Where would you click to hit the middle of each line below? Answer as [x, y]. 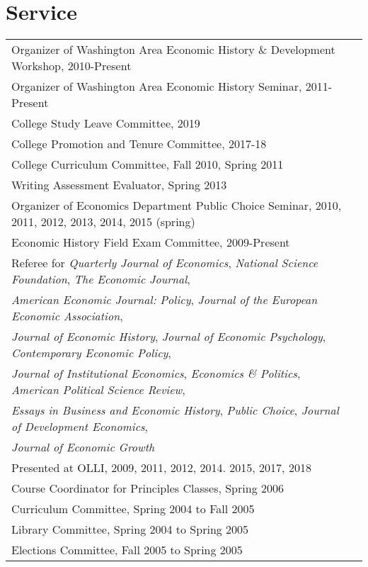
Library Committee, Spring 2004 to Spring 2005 [130, 529]
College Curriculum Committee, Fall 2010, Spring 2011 [148, 164]
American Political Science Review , [98, 390]
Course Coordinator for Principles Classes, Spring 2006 [148, 488]
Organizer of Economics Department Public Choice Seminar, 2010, [177, 206]
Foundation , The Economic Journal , [101, 279]
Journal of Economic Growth [83, 447]
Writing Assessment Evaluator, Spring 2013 [119, 185]
